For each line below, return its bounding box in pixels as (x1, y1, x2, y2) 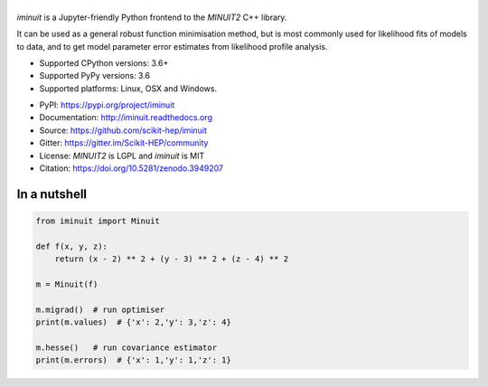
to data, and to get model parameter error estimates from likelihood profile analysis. (16, 41, 328, 52)
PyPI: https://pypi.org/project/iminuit (39, 99, 175, 110)
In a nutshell (16, 186, 88, 202)
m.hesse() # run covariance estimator (35, 342, 217, 353)
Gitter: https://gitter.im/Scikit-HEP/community (39, 137, 209, 148)
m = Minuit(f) (35, 279, 99, 289)
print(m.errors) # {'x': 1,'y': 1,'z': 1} (35, 355, 232, 365)
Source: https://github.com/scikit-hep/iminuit (39, 125, 207, 136)
